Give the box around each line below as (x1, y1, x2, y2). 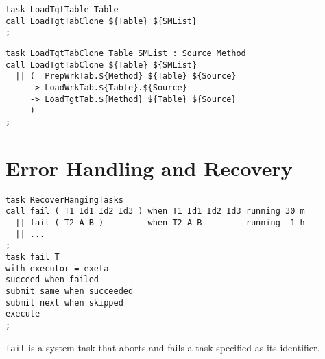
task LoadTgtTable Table (5, 5, 119, 14)
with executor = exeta (5, 263, 109, 273)
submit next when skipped (5, 297, 123, 308)
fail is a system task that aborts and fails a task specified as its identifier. (5, 340, 320, 354)
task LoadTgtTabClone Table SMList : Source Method (5, 48, 246, 58)
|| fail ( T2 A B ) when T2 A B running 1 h (15, 218, 305, 227)
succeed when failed (5, 275, 99, 285)
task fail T (5, 251, 60, 262)
